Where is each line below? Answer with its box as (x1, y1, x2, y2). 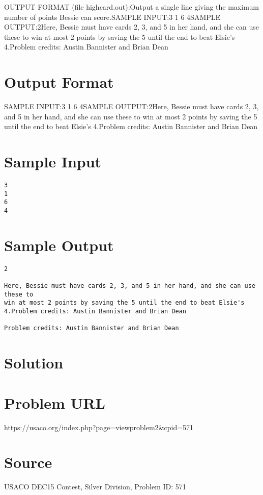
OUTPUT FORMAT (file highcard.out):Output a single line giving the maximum (4, 2, 259, 12)
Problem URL (4, 392, 105, 413)
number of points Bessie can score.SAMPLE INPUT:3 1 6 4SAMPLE (4, 11, 221, 22)
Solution (4, 352, 64, 373)
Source (4, 452, 52, 473)
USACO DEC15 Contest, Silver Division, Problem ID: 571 (4, 481, 186, 492)
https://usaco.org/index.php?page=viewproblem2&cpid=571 (4, 422, 194, 432)
